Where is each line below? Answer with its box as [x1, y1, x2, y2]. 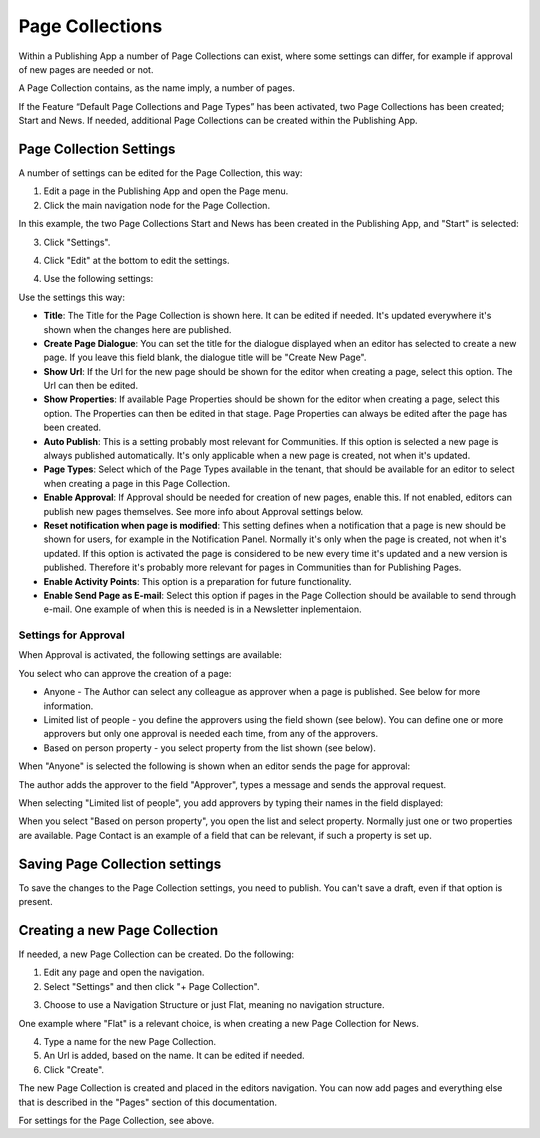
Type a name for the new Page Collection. [43, 1035, 217, 1047]
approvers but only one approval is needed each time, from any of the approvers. [43, 728, 379, 740]
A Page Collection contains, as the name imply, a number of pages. [18, 82, 295, 94]
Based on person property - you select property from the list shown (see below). [43, 741, 377, 754]
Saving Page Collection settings [18, 855, 222, 872]
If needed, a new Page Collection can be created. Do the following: [18, 948, 295, 960]
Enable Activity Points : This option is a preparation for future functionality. [43, 575, 352, 587]
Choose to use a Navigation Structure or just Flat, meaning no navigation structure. [43, 999, 385, 1011]
